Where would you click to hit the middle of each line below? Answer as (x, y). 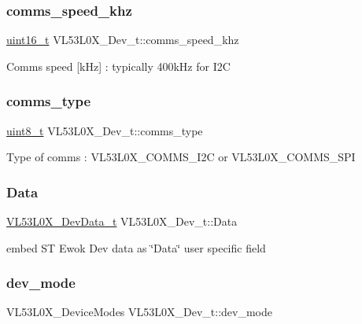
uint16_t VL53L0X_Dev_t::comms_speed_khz (123, 40)
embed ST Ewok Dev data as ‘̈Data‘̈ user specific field (136, 247)
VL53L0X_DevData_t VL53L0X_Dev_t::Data (122, 221)
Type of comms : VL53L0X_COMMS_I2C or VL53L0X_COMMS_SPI (181, 157)
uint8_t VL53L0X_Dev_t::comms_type (105, 130)
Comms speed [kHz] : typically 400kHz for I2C (118, 66)
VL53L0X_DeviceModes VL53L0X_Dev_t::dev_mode (140, 312)
